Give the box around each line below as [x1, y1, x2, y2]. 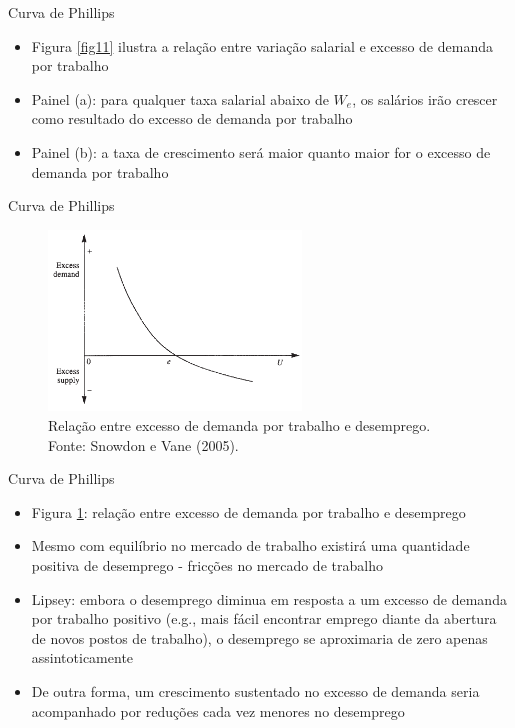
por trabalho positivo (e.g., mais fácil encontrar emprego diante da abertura [31, 608, 497, 629]
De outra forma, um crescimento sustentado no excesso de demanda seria [31, 680, 480, 701]
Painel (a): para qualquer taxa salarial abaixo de [31, 88, 329, 109]
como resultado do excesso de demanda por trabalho [31, 108, 353, 129]
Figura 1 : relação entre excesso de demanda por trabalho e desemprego [31, 501, 466, 522]
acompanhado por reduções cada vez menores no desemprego [31, 700, 405, 721]
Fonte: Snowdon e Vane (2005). [48, 434, 239, 455]
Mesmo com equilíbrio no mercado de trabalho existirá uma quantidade [31, 535, 470, 556]
